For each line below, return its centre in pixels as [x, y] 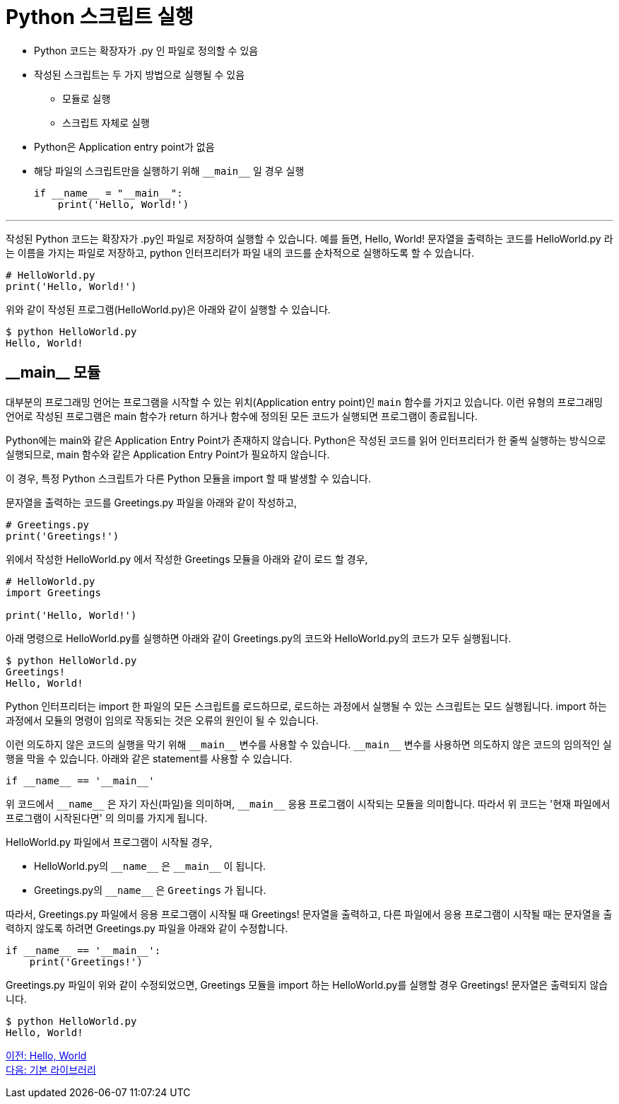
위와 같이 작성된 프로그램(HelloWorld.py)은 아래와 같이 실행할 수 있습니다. [168, 309]
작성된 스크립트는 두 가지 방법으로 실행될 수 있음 [140, 74]
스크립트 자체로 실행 [106, 122]
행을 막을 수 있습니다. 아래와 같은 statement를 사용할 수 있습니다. [149, 758]
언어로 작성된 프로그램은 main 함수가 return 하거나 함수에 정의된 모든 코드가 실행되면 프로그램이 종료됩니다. [242, 416]
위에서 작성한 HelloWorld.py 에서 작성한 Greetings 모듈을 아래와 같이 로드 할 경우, [187, 559]
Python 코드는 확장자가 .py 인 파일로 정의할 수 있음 [146, 50]
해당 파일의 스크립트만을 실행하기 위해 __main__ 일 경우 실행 [169, 170]
